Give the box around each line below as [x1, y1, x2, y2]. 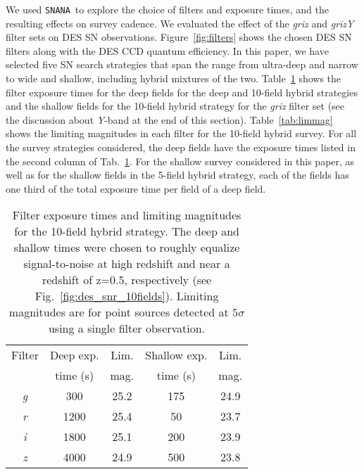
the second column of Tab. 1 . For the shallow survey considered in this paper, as [6, 153, 355, 168]
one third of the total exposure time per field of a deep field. [6, 181, 266, 196]
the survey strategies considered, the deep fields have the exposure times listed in [6, 140, 356, 154]
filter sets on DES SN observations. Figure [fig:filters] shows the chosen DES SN [6, 30, 352, 44]
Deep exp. [49, 347, 99, 364]
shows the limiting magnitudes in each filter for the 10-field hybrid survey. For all [6, 126, 357, 141]
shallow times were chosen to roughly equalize [13, 239, 240, 256]
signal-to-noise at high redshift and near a [23, 255, 230, 272]
